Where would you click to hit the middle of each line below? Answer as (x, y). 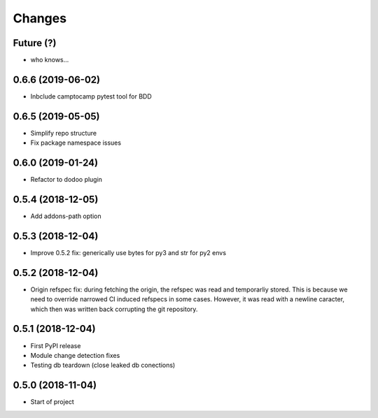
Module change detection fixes (75, 355)
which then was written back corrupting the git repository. (114, 309)
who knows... (50, 60)
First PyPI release (56, 345)
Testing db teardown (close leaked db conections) (103, 365)
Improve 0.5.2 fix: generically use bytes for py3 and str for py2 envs (128, 252)
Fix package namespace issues (76, 143)
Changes (40, 18)
